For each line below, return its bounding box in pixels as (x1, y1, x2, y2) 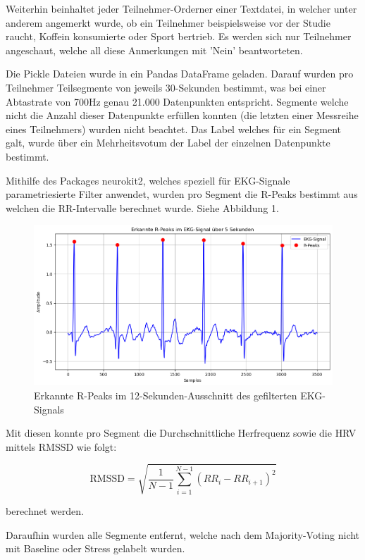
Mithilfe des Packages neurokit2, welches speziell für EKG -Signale (6, 173, 290, 187)
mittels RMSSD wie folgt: (6, 439, 117, 454)
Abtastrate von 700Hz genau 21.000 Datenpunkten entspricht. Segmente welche (6, 94, 349, 108)
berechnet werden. (6, 503, 84, 518)
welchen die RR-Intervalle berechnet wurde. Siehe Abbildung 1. (6, 200, 279, 215)
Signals (34, 402, 64, 416)
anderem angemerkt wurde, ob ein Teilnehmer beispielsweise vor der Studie (6, 15, 330, 30)
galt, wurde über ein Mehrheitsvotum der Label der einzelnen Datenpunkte (6, 135, 330, 150)
